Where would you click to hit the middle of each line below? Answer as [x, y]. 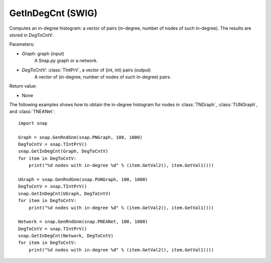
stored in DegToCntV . [31, 35]
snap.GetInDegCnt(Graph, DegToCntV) [63, 151]
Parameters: [22, 44]
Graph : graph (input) [43, 53]
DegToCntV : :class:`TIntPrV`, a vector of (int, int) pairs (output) [86, 70]
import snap [33, 123]
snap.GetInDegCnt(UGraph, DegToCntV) [65, 193]
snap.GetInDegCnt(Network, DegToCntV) [66, 236]
